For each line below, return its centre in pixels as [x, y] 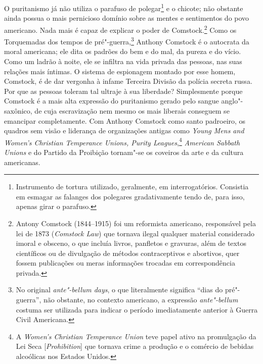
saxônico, [18, 110]
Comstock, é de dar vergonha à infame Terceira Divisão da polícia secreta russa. [128, 81]
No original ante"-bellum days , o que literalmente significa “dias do [119, 290]
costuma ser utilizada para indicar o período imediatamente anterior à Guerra [137, 309]
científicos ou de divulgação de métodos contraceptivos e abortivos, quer [128, 253]
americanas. [22, 162]
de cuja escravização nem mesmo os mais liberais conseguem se [132, 110]
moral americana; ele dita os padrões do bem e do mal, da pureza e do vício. [123, 51]
